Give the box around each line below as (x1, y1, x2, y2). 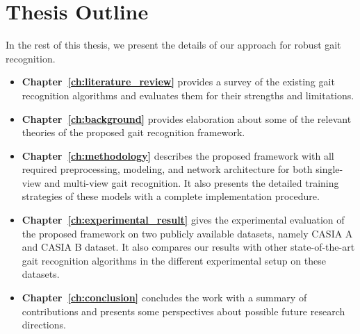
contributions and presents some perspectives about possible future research (22, 303, 345, 318)
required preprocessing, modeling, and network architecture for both (22, 162, 313, 176)
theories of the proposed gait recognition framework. (22, 125, 245, 140)
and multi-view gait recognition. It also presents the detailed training (44, 175, 339, 190)
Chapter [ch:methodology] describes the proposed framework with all (22, 148, 334, 162)
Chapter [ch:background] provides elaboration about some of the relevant (22, 111, 352, 126)
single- (316, 162, 343, 176)
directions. (22, 317, 66, 332)
